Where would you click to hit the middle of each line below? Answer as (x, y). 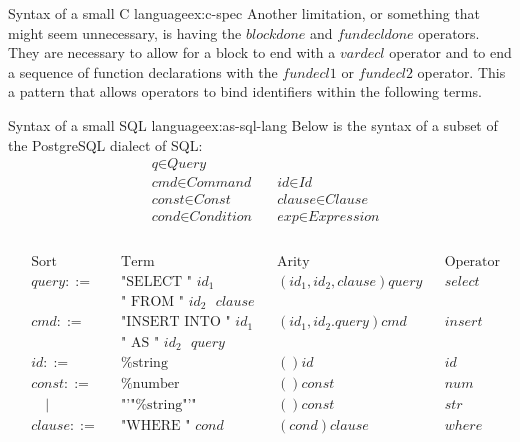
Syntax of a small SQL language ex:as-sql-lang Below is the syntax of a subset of (253, 124)
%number (150, 384)
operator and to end (450, 52)
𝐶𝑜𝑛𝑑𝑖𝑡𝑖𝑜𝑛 (220, 217)
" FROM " (153, 301)
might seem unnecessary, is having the (125, 32)
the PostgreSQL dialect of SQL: (105, 144)
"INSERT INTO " (176, 322)
